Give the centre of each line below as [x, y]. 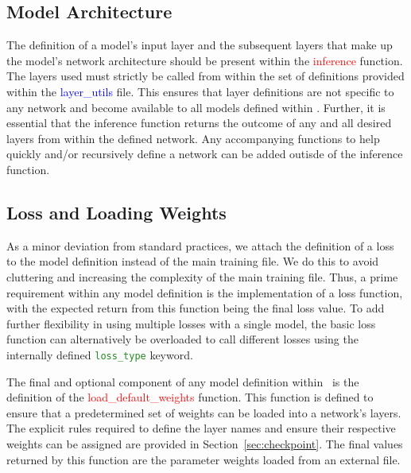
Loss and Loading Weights [116, 212]
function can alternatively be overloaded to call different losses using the [182, 339]
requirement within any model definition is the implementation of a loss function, [205, 292]
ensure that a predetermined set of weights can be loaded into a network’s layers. [204, 412]
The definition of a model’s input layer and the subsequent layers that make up [200, 45]
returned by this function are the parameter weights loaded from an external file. [204, 459]
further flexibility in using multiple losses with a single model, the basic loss [191, 323]
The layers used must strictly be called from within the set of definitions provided [205, 76]
